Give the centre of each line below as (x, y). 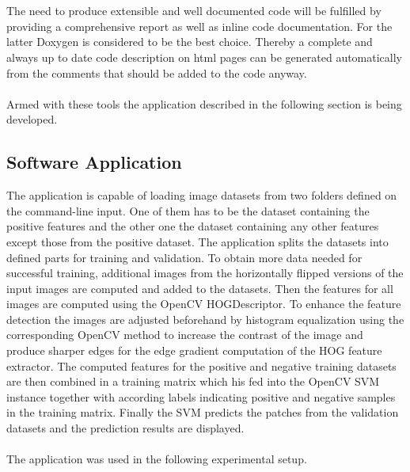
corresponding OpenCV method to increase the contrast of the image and (185, 335)
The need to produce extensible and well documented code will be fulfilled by (194, 11)
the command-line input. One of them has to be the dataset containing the (188, 210)
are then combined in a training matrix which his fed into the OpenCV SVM (193, 381)
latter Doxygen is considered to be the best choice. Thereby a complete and (190, 42)
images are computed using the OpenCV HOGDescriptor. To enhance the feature (204, 304)
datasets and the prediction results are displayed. (125, 428)
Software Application (94, 162)
